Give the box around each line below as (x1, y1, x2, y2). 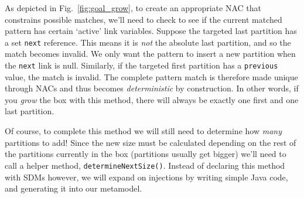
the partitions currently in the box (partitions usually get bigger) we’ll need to (5, 148, 286, 160)
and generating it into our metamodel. (5, 182, 142, 194)
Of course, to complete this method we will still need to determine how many (5, 125, 282, 137)
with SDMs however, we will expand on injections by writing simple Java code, (5, 170, 288, 183)
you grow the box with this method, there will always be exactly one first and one (5, 93, 299, 105)
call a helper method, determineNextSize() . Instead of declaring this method (5, 159, 285, 171)
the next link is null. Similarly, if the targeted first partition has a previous (5, 59, 278, 71)
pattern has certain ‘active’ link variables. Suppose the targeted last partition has (5, 25, 297, 37)
